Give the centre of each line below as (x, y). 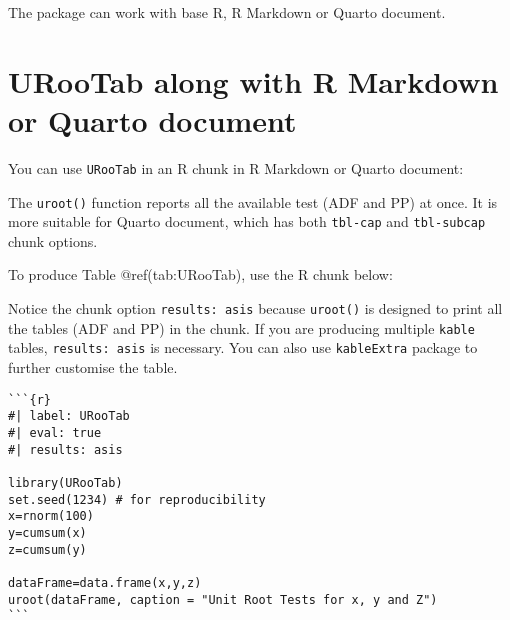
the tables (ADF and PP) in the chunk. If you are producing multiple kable (241, 327)
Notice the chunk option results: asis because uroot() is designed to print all (255, 308)
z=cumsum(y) (47, 549)
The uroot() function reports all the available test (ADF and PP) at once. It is (253, 201)
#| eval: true (55, 432)
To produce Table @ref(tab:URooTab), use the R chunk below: (200, 274)
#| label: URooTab (69, 416)
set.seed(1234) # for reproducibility (137, 499)
